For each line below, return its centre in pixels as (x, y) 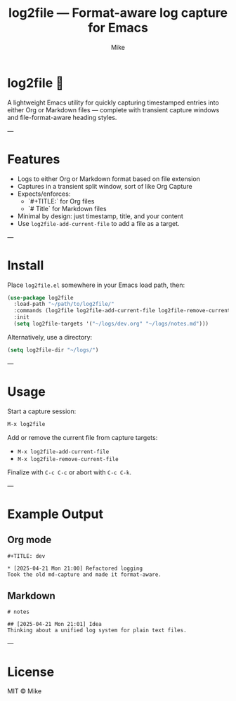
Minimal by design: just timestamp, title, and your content (100, 216)
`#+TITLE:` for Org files (61, 201)
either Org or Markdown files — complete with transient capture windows (113, 109)
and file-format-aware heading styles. (62, 117)
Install (26, 265)
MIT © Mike (25, 691)
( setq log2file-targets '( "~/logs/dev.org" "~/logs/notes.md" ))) (111, 324)
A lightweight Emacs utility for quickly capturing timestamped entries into (113, 102)
